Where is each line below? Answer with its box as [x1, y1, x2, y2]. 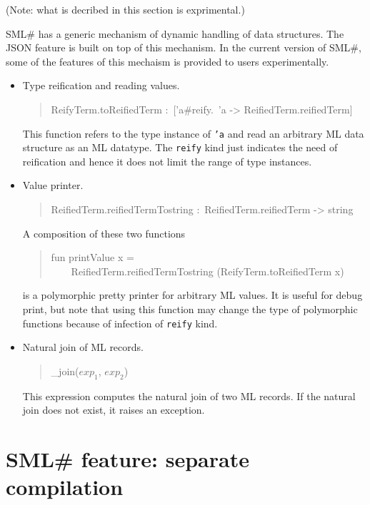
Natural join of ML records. [22, 340, 144, 354]
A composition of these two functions [22, 225, 186, 240]
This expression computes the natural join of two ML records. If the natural [22, 388, 356, 403]
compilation [6, 472, 124, 501]
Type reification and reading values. [22, 78, 180, 93]
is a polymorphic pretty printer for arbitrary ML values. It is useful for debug [22, 287, 363, 302]
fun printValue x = [51, 250, 134, 265]
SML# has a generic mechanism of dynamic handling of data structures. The [6, 26, 344, 41]
